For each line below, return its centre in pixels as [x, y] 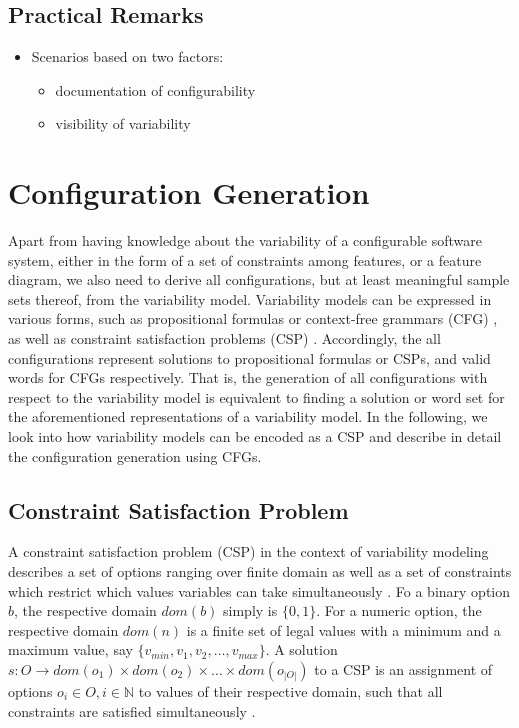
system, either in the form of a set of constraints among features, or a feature [245, 259]
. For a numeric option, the [399, 610]
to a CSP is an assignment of [403, 669]
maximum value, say [70, 649]
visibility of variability [123, 123]
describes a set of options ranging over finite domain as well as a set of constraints [260, 571]
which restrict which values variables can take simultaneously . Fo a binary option [259, 590]
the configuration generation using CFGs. [135, 455]
